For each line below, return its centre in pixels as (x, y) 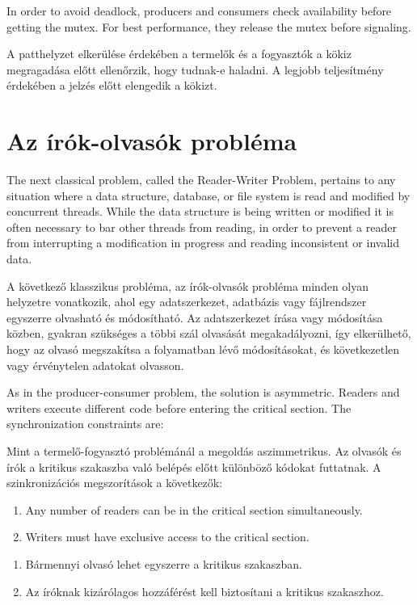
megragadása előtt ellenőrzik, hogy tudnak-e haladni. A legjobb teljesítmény (195, 69)
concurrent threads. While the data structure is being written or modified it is (200, 211)
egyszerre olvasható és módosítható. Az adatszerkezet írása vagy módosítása (195, 317)
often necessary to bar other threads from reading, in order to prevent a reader (202, 227)
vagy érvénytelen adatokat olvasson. (95, 365)
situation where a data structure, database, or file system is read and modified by (208, 195)
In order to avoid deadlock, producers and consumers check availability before (199, 11)
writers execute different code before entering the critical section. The (179, 408)
